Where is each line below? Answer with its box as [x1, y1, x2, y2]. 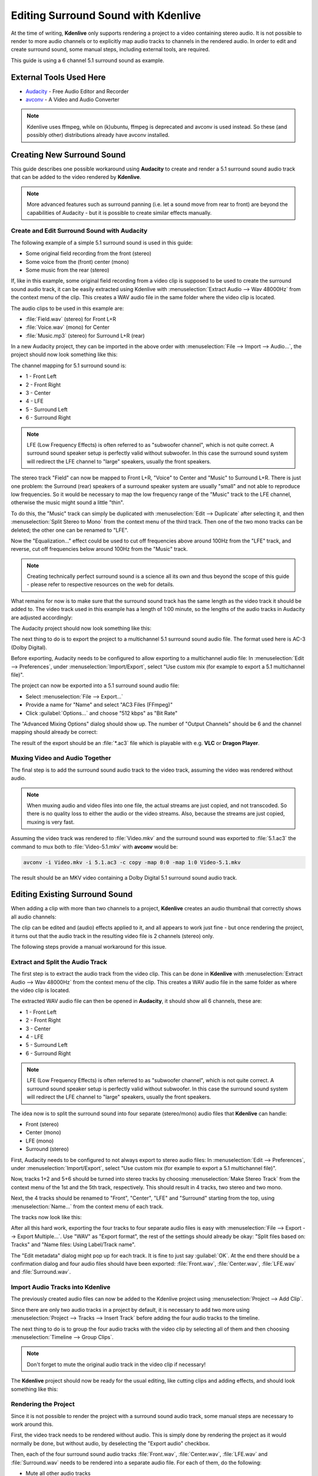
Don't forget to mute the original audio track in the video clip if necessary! [26, 1361, 206, 1368]
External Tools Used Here [11, 72, 106, 82]
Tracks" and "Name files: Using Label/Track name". [11, 1241, 136, 1248]
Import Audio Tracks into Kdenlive [11, 1283, 111, 1291]
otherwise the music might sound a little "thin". [11, 499, 124, 506]
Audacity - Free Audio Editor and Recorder [25, 87, 129, 94]
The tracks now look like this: [11, 1213, 82, 1220]
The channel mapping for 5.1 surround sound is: [11, 362, 127, 369]
